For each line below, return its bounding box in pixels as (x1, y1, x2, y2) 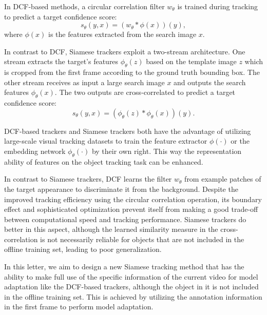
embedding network (4, 145, 66, 156)
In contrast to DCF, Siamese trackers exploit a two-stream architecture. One (4, 46, 245, 56)
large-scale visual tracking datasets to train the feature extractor (4, 135, 207, 146)
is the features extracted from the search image (48, 29, 197, 40)
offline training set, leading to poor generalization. (4, 244, 162, 254)
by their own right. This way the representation (91, 145, 242, 156)
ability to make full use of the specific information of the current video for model (4, 271, 258, 282)
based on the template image (146, 56, 237, 67)
